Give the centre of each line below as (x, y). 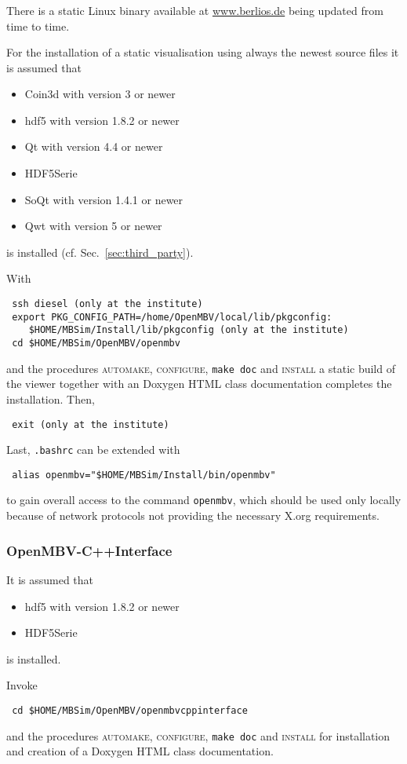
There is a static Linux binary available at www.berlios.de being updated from (195, 10)
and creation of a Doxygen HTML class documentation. (140, 751)
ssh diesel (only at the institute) (107, 304)
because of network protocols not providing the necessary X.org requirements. (193, 515)
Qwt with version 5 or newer (93, 226)
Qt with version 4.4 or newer (94, 146)
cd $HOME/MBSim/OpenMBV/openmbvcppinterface (130, 710)
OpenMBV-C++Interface (89, 550)
